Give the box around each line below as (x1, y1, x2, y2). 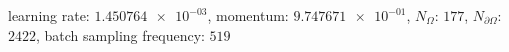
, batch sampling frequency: (36, 24, 205, 45)
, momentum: (207, 5, 289, 25)
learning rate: (8, 5, 90, 25)
